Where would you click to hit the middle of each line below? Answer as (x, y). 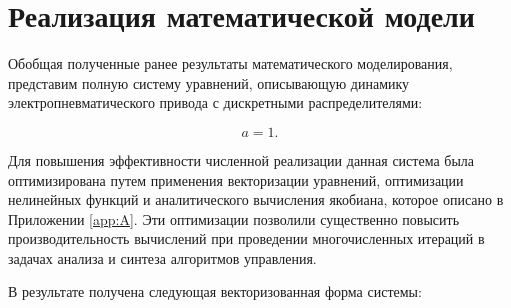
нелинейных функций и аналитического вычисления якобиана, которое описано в (256, 199)
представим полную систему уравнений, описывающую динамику (209, 82)
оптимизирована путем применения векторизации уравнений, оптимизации (236, 179)
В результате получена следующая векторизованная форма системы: (215, 291)
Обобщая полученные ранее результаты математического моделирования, (230, 63)
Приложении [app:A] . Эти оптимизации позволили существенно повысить (234, 218)
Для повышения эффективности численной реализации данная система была (241, 159)
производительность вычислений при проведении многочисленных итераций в (246, 238)
